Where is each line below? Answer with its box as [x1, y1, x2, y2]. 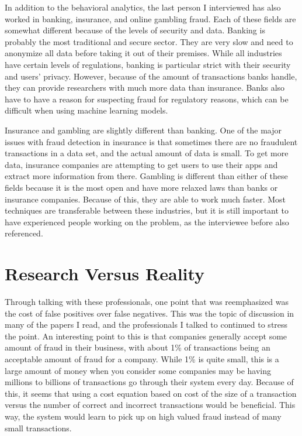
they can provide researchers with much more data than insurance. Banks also [5, 81, 285, 94]
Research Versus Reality [5, 262, 205, 286]
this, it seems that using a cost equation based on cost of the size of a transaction [5, 387, 297, 399]
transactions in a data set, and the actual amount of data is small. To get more [5, 147, 289, 159]
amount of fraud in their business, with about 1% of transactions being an [5, 341, 270, 353]
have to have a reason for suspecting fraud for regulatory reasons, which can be [5, 92, 289, 105]
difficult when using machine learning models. [5, 104, 168, 116]
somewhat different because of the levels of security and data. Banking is [5, 24, 265, 36]
